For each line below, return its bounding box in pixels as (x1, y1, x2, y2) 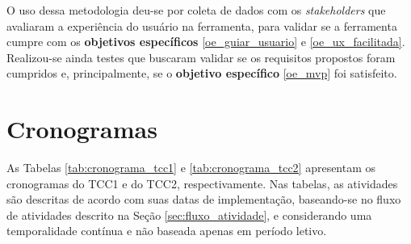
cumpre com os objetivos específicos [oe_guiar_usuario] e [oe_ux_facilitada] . (6, 33, 405, 50)
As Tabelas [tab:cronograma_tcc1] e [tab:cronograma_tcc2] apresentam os (6, 159, 376, 176)
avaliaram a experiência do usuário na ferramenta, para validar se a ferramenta (6, 17, 397, 34)
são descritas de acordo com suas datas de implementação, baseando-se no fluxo (6, 191, 401, 208)
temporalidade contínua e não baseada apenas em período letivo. (6, 222, 327, 239)
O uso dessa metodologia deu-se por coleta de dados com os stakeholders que (6, 2, 386, 18)
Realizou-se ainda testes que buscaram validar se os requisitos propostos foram (6, 48, 396, 65)
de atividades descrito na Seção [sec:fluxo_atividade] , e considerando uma (6, 206, 372, 223)
